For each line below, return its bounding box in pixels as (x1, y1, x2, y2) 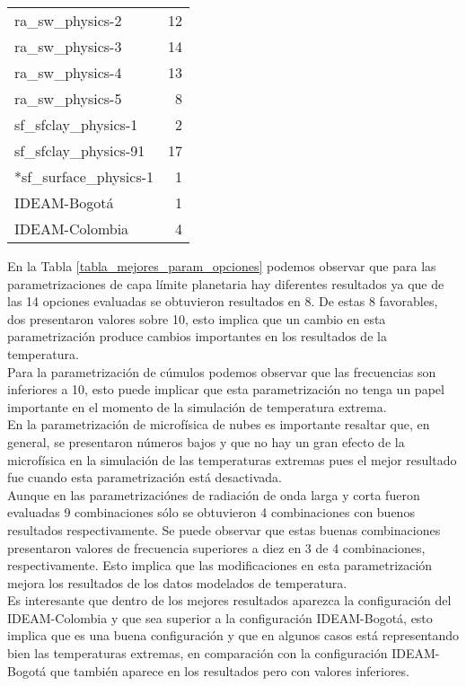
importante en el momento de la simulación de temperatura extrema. (7, 397, 387, 416)
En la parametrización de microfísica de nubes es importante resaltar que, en (7, 415, 430, 434)
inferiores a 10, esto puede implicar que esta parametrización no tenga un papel (7, 380, 444, 399)
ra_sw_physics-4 (14, 62, 122, 83)
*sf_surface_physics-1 (14, 166, 154, 187)
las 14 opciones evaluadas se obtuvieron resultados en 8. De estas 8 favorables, (7, 292, 438, 311)
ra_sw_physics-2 (14, 10, 122, 31)
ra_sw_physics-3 (14, 36, 122, 57)
